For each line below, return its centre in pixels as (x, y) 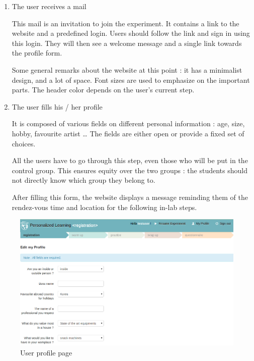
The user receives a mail (49, 6)
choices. (24, 143)
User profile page (46, 352)
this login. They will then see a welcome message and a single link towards (127, 43)
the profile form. (37, 53)
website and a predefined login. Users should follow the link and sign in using (131, 33)
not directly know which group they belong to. (83, 180)
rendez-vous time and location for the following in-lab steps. (104, 207)
